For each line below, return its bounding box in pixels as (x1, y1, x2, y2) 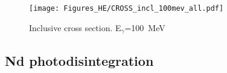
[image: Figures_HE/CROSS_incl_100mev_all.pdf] (29, 4, 224, 13)
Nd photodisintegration (5, 51, 154, 69)
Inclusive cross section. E (29, 21, 121, 34)
